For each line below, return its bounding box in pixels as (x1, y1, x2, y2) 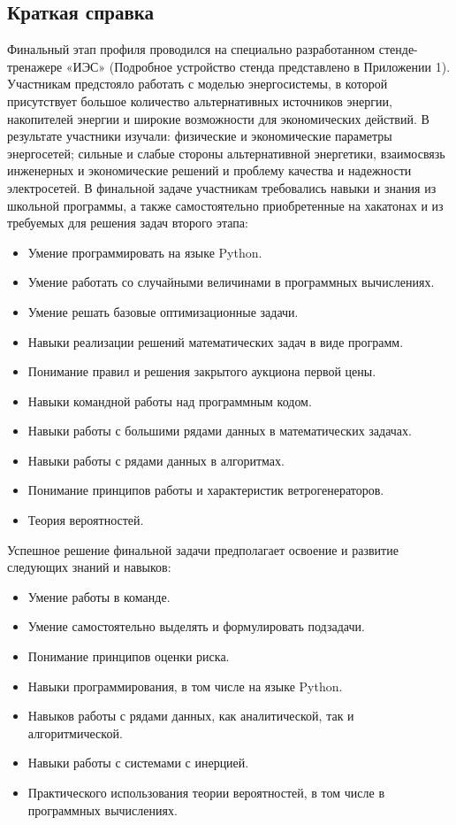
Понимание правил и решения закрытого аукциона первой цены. (27, 362, 376, 381)
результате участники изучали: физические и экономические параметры (7, 127, 392, 145)
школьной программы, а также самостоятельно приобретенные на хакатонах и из (7, 196, 444, 214)
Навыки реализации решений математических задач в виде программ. (27, 332, 404, 351)
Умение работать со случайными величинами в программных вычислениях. (27, 273, 435, 291)
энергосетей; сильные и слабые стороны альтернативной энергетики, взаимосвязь (7, 143, 445, 162)
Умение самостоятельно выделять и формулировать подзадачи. (27, 617, 365, 636)
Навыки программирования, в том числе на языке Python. (27, 676, 343, 695)
